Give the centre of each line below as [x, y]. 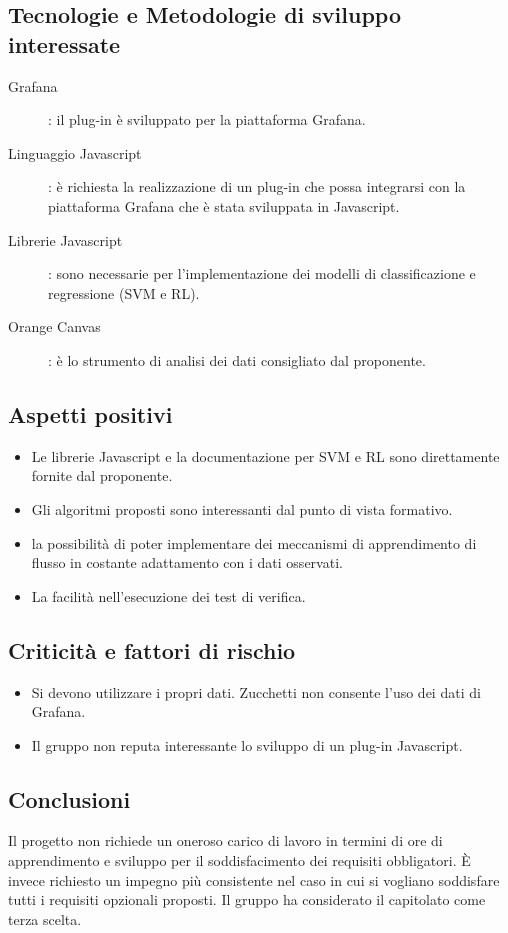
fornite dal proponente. [102, 475]
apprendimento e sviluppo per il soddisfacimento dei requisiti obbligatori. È [239, 860]
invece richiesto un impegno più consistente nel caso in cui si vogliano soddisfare [254, 879]
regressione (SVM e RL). [124, 292]
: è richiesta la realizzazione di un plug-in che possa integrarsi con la [257, 186]
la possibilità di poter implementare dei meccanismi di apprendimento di [254, 542]
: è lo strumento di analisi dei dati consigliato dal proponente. [237, 359]
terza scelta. [45, 918]
